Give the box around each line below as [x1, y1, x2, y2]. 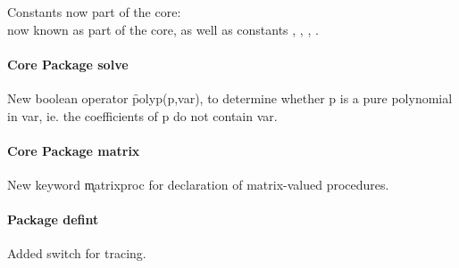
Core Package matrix [7, 141, 140, 159]
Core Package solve [7, 54, 129, 73]
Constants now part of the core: [7, 3, 181, 20]
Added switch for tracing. [7, 244, 146, 263]
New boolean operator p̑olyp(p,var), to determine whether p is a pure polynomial [7, 88, 453, 107]
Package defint [7, 210, 99, 229]
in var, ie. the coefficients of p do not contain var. [7, 106, 278, 125]
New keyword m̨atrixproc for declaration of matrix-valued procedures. [7, 175, 389, 193]
